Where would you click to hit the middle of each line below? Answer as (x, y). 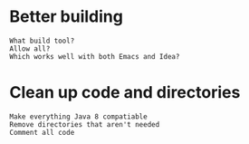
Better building (67, 17)
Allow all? (30, 48)
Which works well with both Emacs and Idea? (95, 56)
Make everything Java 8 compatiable (78, 116)
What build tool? (42, 41)
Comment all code (42, 132)
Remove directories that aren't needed (85, 124)
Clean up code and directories (125, 93)
